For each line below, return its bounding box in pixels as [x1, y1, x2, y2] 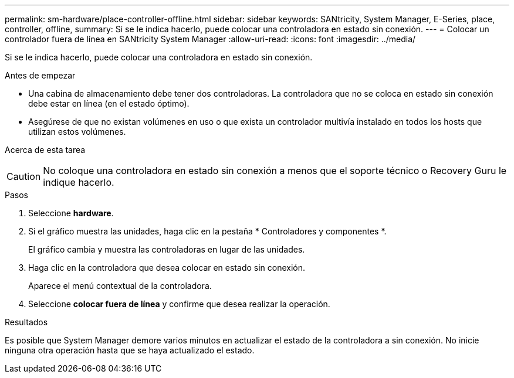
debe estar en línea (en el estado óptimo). [28, 98, 190, 108]
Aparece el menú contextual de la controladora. [28, 281, 212, 291]
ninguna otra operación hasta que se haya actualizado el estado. [5, 345, 255, 355]
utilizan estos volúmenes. [28, 127, 126, 137]
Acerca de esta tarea [5, 145, 86, 155]
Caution [6, 171, 41, 182]
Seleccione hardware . [28, 208, 114, 218]
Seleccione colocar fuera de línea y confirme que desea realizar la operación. [28, 299, 330, 309]
